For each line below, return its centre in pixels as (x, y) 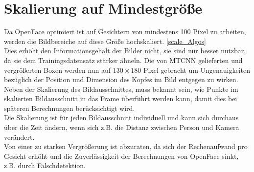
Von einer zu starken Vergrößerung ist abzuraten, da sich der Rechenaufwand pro (126, 146)
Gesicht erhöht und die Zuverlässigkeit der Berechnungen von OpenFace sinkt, (121, 156)
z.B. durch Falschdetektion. (45, 165)
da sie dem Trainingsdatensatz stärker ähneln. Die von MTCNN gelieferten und (123, 60)
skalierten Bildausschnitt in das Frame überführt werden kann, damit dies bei (121, 98)
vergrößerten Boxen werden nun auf (58, 70)
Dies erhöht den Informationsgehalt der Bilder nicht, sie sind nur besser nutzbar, (125, 51)
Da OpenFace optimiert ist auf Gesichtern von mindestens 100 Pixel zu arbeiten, (125, 32)
